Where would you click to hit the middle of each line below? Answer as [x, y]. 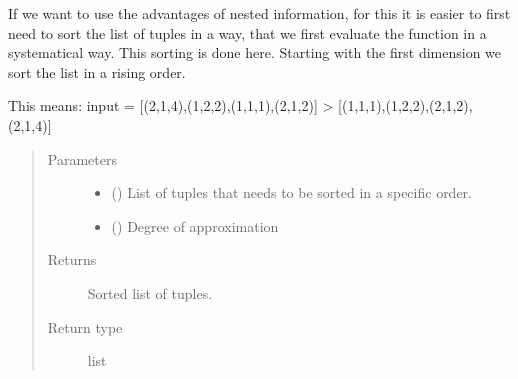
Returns [72, 259]
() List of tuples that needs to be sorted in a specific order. [291, 192]
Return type [85, 326]
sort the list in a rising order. [97, 71]
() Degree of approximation [195, 225]
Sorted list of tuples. [150, 292]
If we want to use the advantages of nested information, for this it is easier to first [259, 13]
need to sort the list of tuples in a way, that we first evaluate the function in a [247, 32]
